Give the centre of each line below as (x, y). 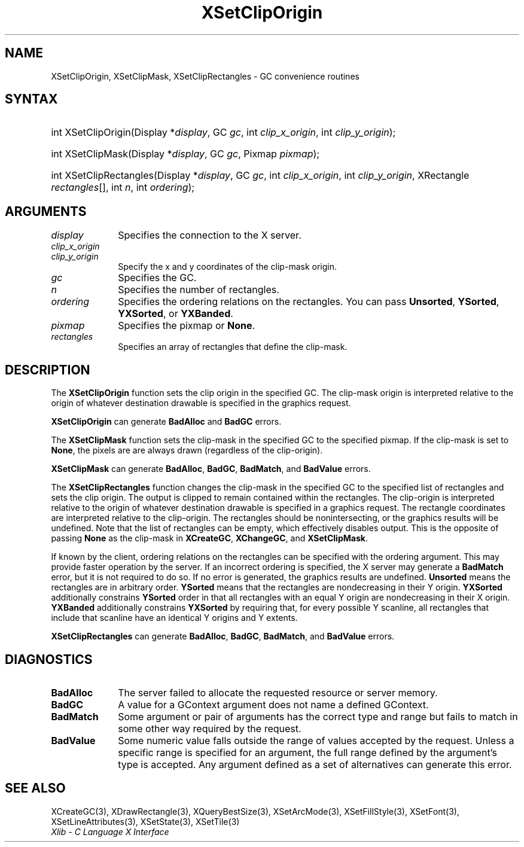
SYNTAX (31, 99)
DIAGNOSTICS (49, 659)
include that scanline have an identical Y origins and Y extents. (174, 618)
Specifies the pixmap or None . (187, 326)
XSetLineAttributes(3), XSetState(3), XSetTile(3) (145, 821)
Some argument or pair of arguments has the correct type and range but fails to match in (318, 716)
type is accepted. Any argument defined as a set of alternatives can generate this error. (315, 764)
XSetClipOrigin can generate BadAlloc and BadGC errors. (166, 422)
